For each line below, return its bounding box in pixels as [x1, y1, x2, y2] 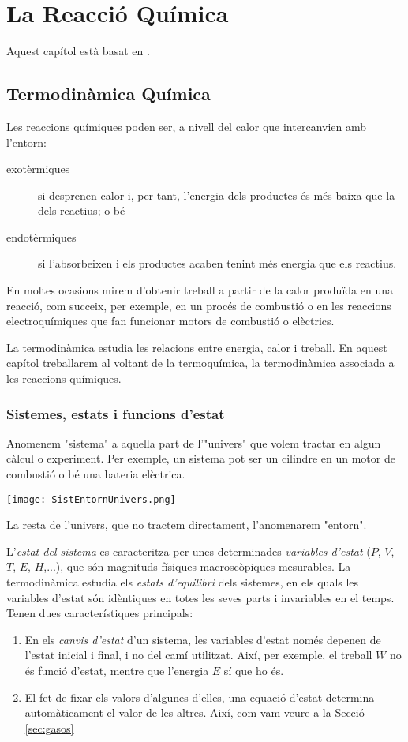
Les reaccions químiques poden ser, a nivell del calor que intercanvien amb [6, 118, 367, 134]
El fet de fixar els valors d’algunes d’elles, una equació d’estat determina [24, 688, 375, 705]
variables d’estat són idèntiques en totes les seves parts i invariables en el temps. [6, 589, 395, 605]
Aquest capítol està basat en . [6, 43, 150, 59]
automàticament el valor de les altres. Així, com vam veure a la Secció [24, 704, 365, 721]
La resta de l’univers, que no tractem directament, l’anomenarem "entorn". [6, 516, 367, 533]
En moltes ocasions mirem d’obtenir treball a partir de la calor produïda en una [6, 282, 393, 298]
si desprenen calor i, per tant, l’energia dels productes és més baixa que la [38, 186, 395, 203]
